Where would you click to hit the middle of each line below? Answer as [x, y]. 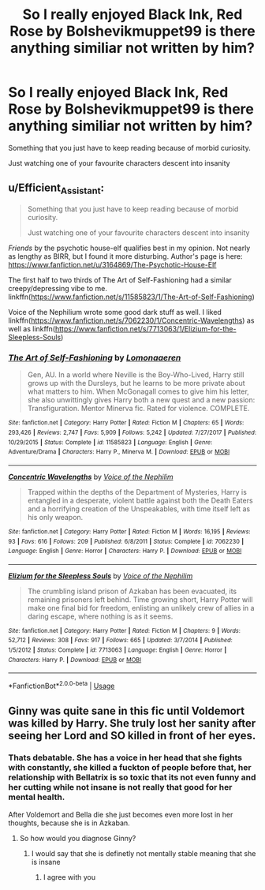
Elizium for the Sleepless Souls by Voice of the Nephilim [101, 576]
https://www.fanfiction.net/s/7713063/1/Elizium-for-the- [146, 328]
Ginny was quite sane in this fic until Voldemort [127, 711]
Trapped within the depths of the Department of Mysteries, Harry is [137, 492]
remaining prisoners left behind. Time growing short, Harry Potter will [140, 599]
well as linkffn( [32, 328]
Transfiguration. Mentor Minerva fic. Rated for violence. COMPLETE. [138, 409]
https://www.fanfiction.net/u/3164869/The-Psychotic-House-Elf [112, 264]
